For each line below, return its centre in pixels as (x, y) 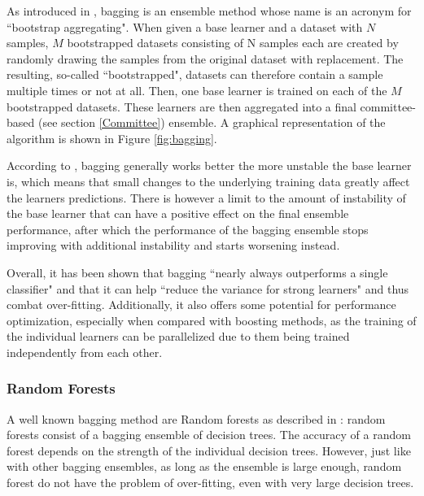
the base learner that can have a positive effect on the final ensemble (178, 213)
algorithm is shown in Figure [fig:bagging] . (112, 138)
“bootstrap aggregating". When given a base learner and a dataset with (185, 26)
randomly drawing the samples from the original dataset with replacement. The (205, 58)
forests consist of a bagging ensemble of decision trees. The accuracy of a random (209, 435)
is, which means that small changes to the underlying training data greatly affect (208, 181)
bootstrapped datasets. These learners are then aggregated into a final (181, 106)
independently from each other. (85, 352)
